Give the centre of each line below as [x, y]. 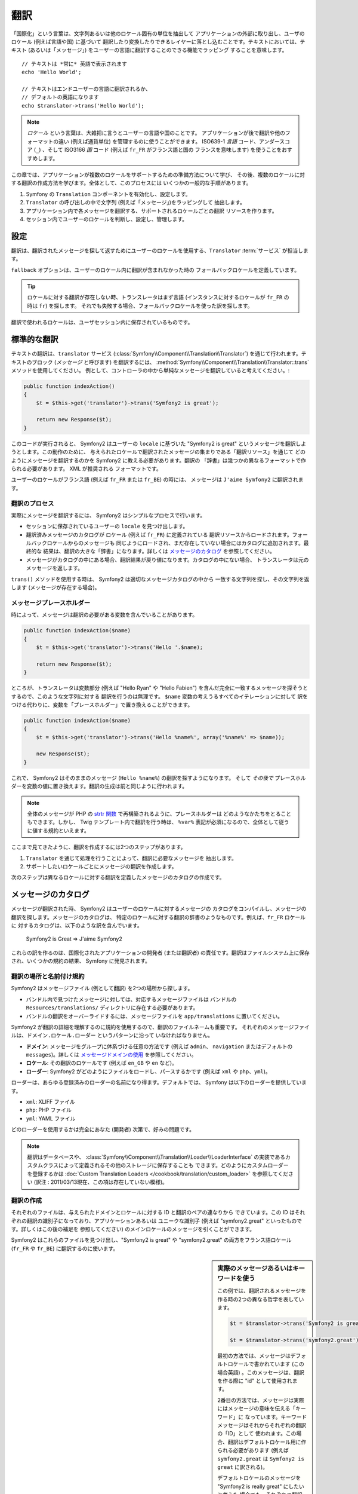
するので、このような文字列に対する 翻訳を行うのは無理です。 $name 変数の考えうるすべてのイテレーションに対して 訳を [160, 696]
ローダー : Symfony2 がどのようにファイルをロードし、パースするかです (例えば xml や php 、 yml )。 [148, 1071]
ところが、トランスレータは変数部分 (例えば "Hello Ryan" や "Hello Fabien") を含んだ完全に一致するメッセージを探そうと [160, 688]
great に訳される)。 [243, 1467]
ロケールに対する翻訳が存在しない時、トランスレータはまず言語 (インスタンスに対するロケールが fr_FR [155, 297]
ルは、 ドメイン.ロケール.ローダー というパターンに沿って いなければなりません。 [112, 1035]
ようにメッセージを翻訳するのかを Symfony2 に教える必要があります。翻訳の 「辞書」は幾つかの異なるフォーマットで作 [159, 460]
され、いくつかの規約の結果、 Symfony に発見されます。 [81, 961]
